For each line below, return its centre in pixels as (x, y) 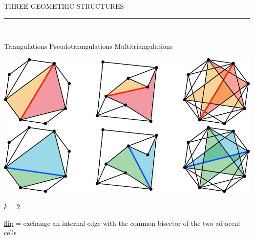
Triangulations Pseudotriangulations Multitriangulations (88, 46)
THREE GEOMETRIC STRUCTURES (64, 6)
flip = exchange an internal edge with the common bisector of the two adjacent (122, 223)
